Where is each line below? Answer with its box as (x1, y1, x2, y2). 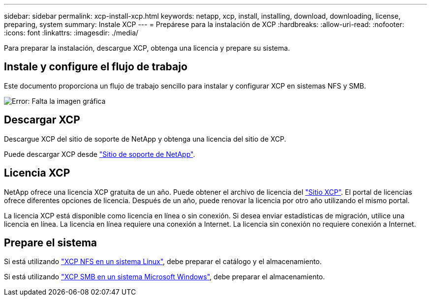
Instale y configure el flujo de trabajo (4, 60, 187, 73)
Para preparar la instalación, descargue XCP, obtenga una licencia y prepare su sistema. (4, 44, 290, 52)
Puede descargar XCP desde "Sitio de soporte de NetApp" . (4, 150, 195, 158)
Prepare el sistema (4, 236, 97, 249)
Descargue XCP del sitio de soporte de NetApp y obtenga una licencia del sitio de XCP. (4, 134, 286, 143)
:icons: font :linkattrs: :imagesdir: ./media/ (4, 29, 139, 37)
